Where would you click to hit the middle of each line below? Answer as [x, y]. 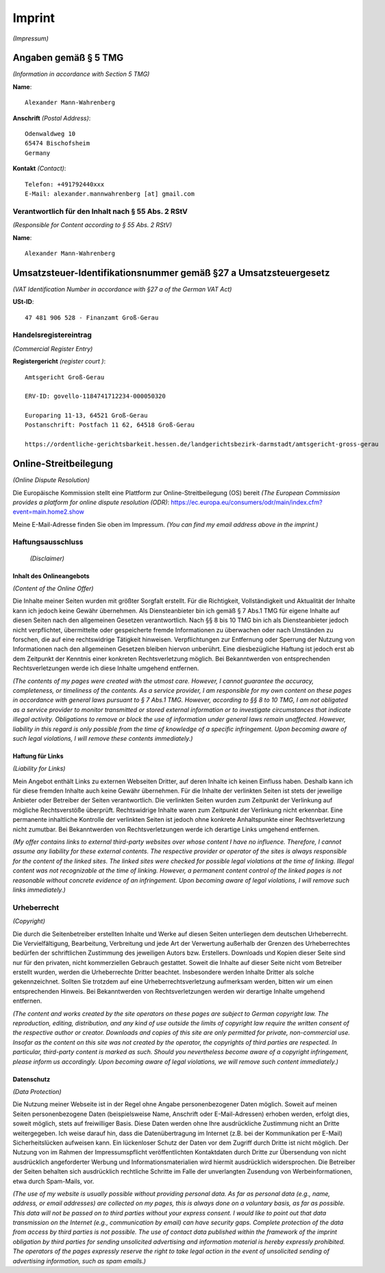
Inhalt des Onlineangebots [51, 575]
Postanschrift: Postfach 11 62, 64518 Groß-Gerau [110, 425]
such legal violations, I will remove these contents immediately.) [103, 738]
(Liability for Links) [39, 769]
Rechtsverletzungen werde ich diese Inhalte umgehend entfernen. [106, 668]
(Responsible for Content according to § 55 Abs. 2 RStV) [92, 225]
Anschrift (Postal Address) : [52, 118]
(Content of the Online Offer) [53, 588]
